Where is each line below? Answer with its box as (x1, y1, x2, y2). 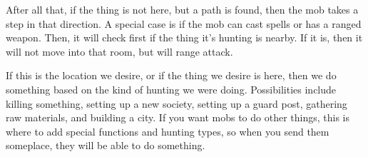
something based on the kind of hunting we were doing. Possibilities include (6, 81, 337, 96)
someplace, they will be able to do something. (6, 138, 205, 153)
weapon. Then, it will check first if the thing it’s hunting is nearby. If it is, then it (6, 30, 363, 45)
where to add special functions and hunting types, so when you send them (6, 123, 329, 138)
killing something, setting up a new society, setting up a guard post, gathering (6, 96, 347, 111)
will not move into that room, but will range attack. (6, 44, 233, 59)
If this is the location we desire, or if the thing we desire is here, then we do (6, 68, 337, 83)
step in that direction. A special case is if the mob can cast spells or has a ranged (6, 16, 362, 31)
